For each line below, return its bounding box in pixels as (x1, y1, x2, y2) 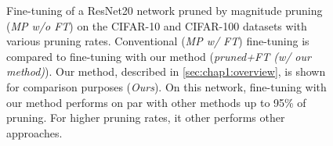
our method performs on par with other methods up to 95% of (6, 94, 306, 110)
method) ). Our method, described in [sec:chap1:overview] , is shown (6, 63, 326, 80)
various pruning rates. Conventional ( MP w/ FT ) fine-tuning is (6, 33, 309, 49)
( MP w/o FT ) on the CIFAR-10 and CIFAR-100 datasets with (6, 17, 307, 34)
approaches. (6, 124, 63, 141)
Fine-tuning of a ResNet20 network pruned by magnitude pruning (6, 2, 323, 18)
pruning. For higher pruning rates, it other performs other (6, 109, 285, 126)
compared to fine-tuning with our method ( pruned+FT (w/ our (6, 48, 311, 64)
